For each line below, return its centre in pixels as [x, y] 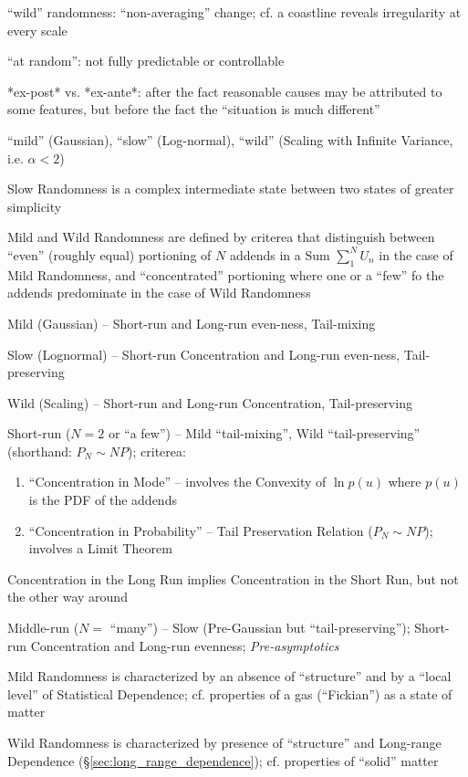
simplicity [35, 206]
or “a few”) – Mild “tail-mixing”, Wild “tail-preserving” [264, 433]
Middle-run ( [43, 628]
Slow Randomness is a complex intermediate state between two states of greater [231, 189]
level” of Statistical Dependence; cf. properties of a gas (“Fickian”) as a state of [230, 693]
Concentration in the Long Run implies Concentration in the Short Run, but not [233, 578]
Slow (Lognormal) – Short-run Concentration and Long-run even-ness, [204, 354]
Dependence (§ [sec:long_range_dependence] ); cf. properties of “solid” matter [223, 760]
